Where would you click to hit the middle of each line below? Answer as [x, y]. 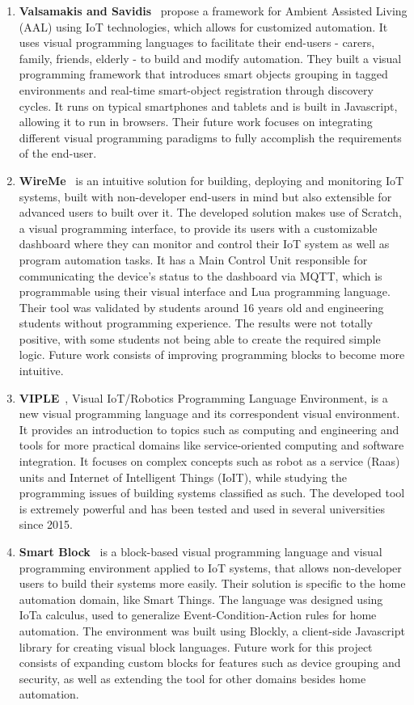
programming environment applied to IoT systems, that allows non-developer [210, 567]
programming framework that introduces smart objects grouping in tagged [203, 74]
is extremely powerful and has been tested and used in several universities [202, 508]
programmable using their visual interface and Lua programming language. [205, 291]
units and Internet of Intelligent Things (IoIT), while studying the [183, 477]
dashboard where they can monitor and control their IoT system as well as [204, 244]
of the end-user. [58, 153]
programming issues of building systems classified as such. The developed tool [212, 493]
